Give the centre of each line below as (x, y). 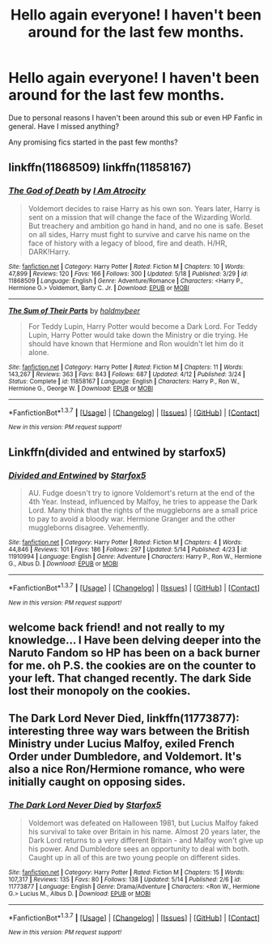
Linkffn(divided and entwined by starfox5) (117, 452)
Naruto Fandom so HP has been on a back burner (134, 653)
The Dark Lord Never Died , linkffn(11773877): (124, 719)
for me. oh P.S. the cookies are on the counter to (132, 666)
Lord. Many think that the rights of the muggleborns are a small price (143, 510)
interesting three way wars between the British (129, 732)
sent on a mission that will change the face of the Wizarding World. (140, 217)
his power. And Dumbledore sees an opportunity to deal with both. (139, 849)
